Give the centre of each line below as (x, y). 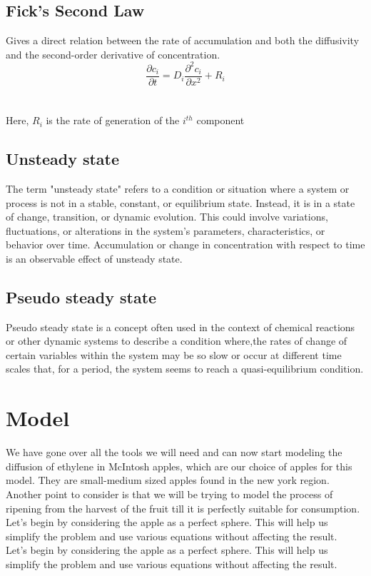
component (220, 120)
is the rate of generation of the (113, 120)
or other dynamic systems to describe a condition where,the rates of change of (177, 341)
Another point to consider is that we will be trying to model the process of (169, 494)
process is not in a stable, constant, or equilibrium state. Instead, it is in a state (181, 202)
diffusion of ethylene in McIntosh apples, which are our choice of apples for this (179, 466)
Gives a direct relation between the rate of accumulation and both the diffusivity (183, 40)
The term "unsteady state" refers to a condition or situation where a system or (178, 188)
